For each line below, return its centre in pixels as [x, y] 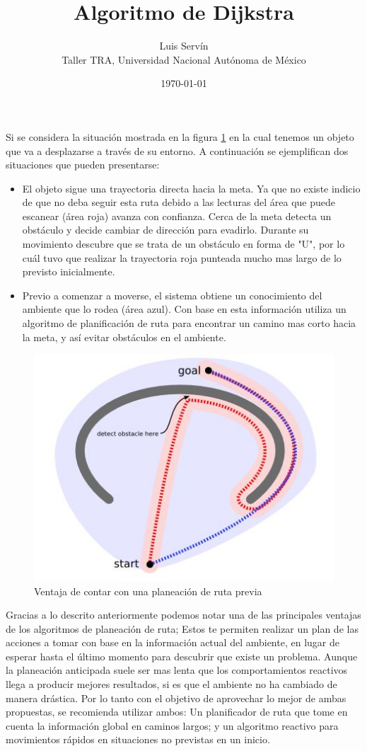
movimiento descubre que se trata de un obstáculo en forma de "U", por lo [183, 244]
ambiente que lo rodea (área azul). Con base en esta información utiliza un [184, 309]
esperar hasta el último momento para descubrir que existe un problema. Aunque [182, 656]
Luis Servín [184, 46]
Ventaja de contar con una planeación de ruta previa [148, 591]
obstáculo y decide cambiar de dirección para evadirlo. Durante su [165, 230]
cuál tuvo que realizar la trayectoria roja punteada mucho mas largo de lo [182, 257]
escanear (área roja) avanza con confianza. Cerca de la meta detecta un [177, 216]
